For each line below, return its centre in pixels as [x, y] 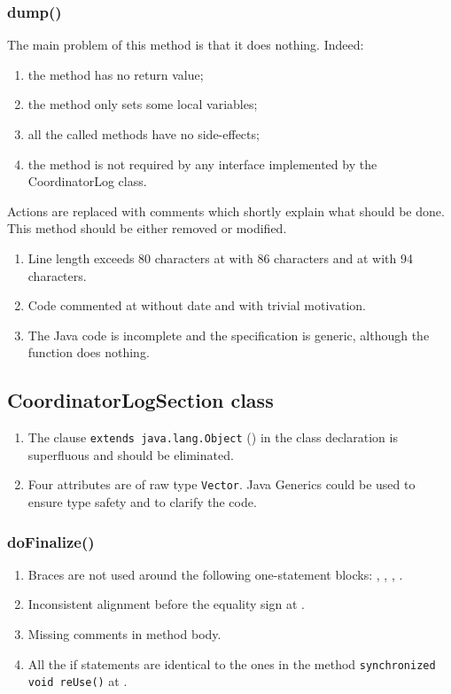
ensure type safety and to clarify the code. [142, 502]
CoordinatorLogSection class [140, 400]
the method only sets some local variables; [143, 104]
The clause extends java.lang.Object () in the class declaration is [213, 437]
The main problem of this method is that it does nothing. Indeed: [186, 45]
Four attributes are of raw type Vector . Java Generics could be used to [222, 484]
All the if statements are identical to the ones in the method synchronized [232, 663]
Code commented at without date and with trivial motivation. [197, 305]
